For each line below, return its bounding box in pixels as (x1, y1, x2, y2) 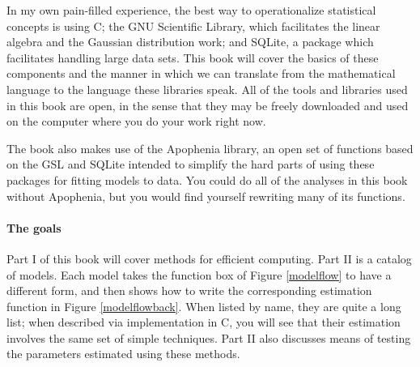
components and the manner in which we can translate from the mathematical (6, 65, 396, 82)
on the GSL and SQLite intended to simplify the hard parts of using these (6, 156, 375, 173)
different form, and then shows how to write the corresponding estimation (6, 282, 372, 299)
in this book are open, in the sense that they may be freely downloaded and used (6, 96, 409, 113)
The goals (6, 219, 62, 236)
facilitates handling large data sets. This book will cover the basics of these (6, 49, 379, 66)
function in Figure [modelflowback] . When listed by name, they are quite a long (6, 297, 401, 314)
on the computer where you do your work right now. (6, 113, 266, 130)
